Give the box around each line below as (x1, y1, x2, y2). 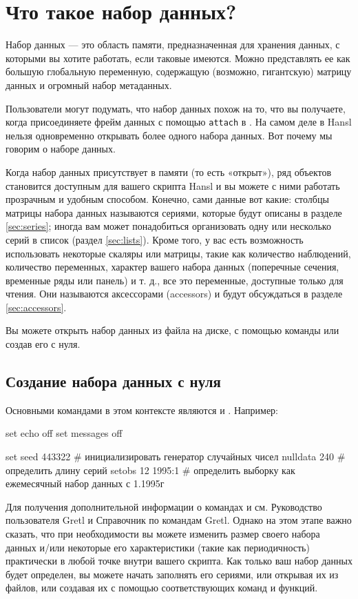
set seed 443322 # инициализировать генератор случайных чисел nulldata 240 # (6, 449, 346, 464)
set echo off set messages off (6, 426, 123, 440)
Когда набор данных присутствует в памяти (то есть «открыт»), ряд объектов (6, 164, 332, 179)
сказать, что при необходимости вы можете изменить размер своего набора (6, 527, 320, 541)
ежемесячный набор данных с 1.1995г (6, 476, 165, 491)
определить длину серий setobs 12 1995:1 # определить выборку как (6, 462, 295, 477)
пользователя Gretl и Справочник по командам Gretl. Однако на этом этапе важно (6, 513, 352, 527)
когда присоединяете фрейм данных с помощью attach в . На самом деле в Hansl (6, 115, 352, 129)
